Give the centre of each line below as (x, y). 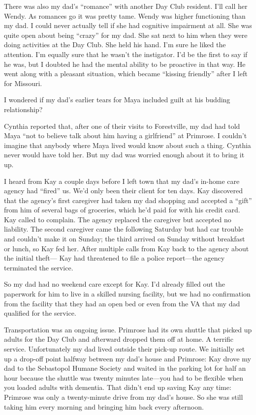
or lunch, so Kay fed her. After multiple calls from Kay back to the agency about (127, 248)
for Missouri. (23, 83)
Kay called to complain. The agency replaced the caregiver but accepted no (118, 219)
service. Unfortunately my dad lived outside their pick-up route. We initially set (125, 349)
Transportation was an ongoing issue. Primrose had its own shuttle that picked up (128, 329)
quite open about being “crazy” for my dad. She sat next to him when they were (126, 35)
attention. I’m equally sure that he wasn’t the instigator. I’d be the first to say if (126, 54)
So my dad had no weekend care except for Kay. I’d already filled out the (114, 284)
